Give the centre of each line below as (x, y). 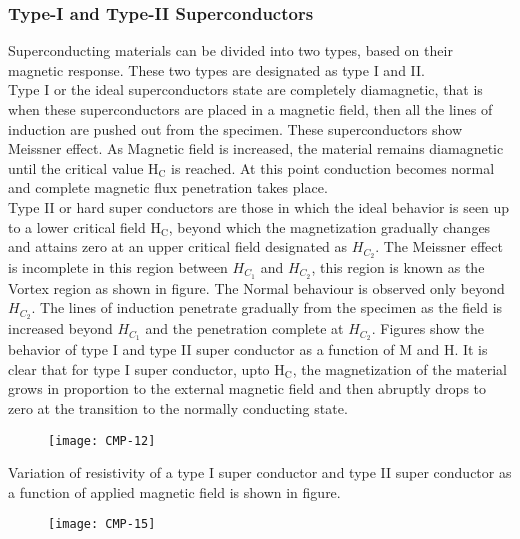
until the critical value (76, 167)
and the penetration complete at (244, 328)
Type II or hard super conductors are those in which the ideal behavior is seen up (259, 206)
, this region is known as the (398, 267)
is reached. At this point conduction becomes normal (333, 167)
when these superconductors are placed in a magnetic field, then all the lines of (250, 109)
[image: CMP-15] (102, 524)
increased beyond (60, 328)
